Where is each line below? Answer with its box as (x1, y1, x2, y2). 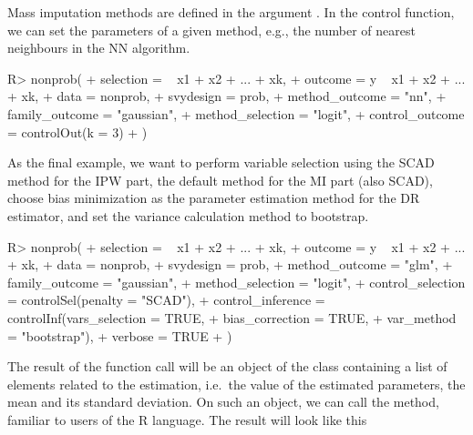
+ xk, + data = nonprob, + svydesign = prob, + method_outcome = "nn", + (7, 86, 447, 106)
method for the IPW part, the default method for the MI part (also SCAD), (7, 170, 433, 189)
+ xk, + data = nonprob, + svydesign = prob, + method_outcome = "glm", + (7, 255, 453, 274)
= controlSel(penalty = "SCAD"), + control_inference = (7, 290, 325, 309)
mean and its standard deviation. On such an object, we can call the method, (7, 392, 439, 411)
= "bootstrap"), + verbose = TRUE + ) (7, 326, 232, 345)
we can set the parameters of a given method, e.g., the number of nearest (7, 20, 416, 39)
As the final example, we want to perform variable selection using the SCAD (7, 153, 435, 172)
